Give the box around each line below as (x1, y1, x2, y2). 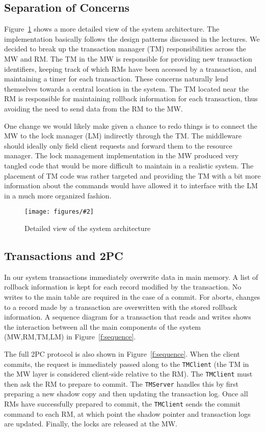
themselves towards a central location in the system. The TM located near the (4, 83, 249, 94)
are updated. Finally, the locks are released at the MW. (4, 418, 177, 429)
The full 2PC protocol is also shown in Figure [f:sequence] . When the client (4, 348, 240, 359)
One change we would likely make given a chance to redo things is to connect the (4, 120, 257, 131)
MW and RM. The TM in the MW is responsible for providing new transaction (4, 53, 252, 64)
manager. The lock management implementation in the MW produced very (4, 150, 239, 161)
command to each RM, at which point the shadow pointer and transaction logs (4, 408, 251, 419)
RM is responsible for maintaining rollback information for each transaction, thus (4, 93, 258, 104)
